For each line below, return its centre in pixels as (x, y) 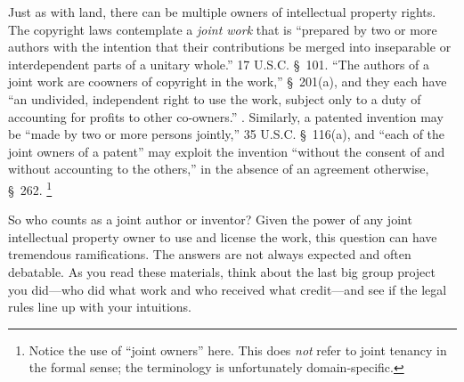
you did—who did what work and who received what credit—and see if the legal (228, 289)
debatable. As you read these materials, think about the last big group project (222, 271)
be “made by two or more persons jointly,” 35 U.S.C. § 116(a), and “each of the (227, 134)
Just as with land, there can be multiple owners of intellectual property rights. (222, 12)
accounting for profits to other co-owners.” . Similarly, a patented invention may (226, 116)
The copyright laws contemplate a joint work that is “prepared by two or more (223, 29)
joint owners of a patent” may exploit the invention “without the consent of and (227, 151)
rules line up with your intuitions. (100, 307)
